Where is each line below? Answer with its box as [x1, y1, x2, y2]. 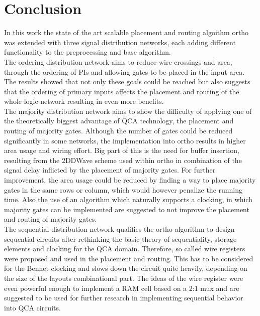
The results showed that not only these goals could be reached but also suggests [4, 76, 250, 87]
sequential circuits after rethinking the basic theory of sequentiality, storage [4, 233, 237, 244]
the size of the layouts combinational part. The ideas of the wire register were [4, 272, 243, 283]
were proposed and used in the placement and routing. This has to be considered [4, 253, 253, 263]
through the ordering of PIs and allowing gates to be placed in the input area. [4, 66, 245, 77]
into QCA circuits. [4, 302, 61, 312]
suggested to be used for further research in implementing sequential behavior [4, 292, 243, 303]
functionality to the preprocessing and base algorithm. [4, 47, 171, 57]
